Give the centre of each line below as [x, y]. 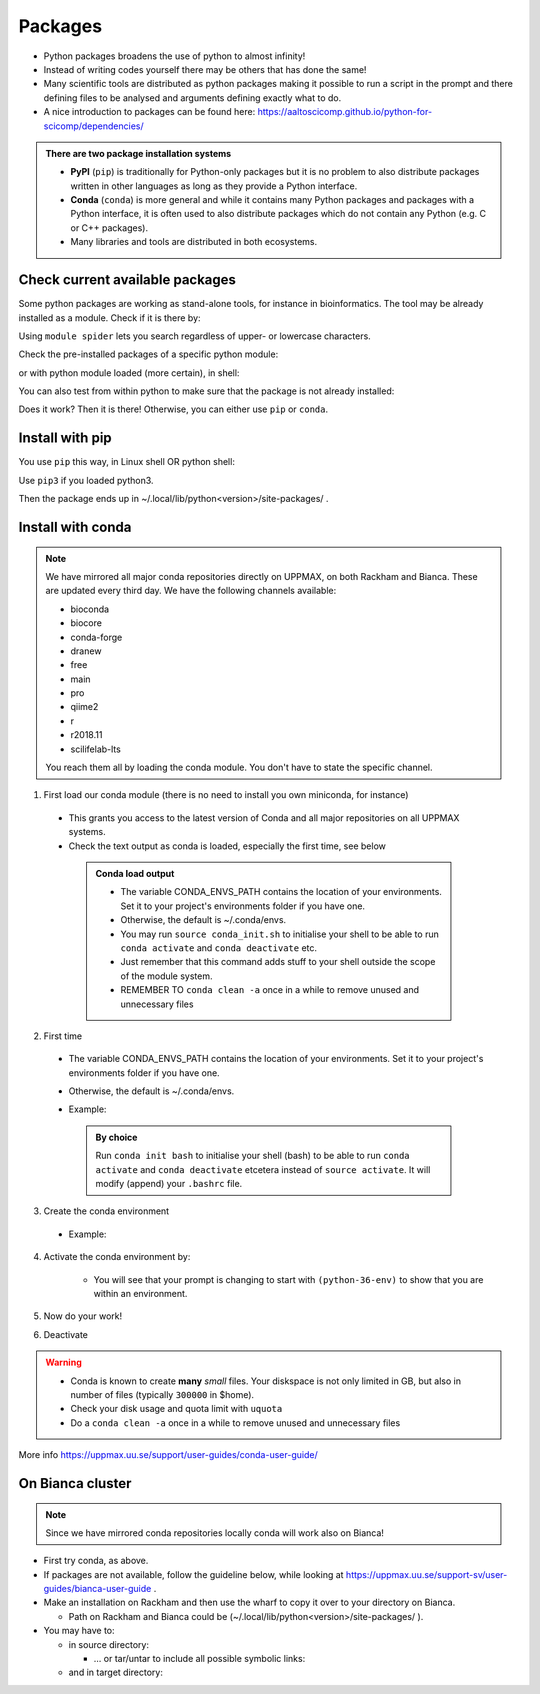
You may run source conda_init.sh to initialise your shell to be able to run [279, 934]
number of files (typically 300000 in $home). [162, 1394]
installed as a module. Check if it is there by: [109, 317]
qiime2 [84, 707]
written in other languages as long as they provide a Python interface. [214, 186]
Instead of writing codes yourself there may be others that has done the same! [205, 69]
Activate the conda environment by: [117, 1257]
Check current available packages [127, 280]
